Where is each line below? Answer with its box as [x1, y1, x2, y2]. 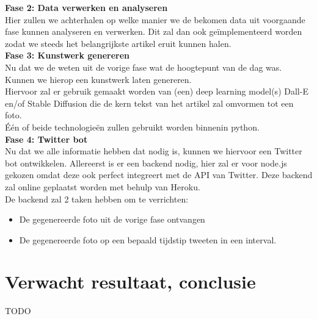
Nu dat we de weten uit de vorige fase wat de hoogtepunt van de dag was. [5, 60, 282, 73]
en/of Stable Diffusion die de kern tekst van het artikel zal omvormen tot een [5, 96, 294, 109]
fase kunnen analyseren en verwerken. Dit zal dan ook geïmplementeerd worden [5, 25, 302, 38]
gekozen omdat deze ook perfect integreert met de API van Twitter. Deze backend [5, 168, 313, 181]
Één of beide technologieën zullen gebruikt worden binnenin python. [5, 120, 260, 133]
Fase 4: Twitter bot [5, 132, 88, 145]
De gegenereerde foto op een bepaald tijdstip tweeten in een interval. [19, 233, 277, 246]
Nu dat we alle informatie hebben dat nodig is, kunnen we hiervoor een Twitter [5, 145, 302, 157]
